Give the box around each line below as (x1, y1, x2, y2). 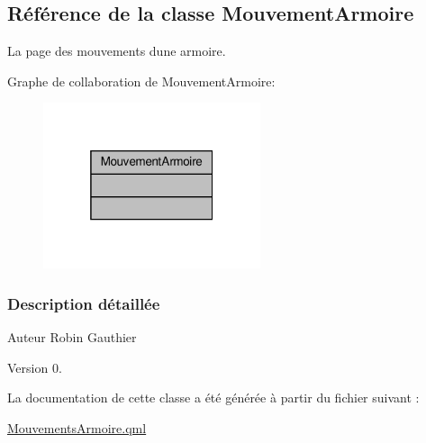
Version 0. (7, 357, 62, 376)
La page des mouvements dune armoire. (7, 41, 226, 60)
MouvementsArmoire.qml (7, 418, 147, 437)
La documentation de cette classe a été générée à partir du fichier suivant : (7, 388, 420, 407)
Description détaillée (7, 292, 160, 314)
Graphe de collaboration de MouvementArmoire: (7, 71, 276, 90)
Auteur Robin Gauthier (7, 328, 137, 347)
